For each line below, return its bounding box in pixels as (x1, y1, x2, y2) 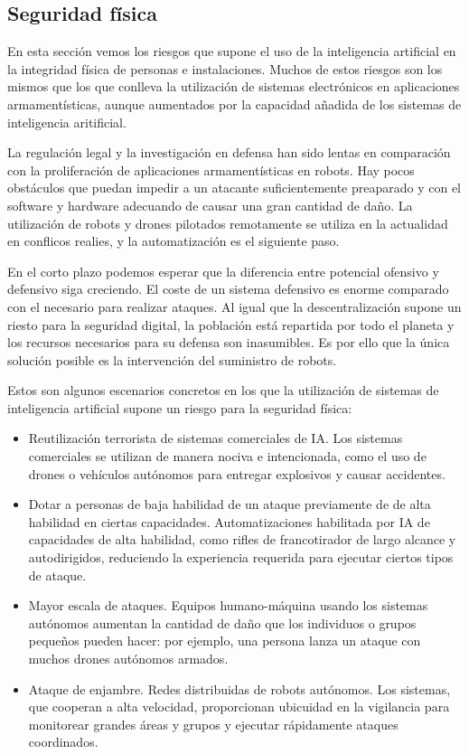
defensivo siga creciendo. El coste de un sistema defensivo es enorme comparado (7, 279, 449, 298)
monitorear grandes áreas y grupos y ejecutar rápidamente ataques (28, 714, 399, 733)
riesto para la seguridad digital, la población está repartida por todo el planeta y (7, 315, 455, 334)
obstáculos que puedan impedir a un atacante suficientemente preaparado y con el (7, 178, 462, 197)
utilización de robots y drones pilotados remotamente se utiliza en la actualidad (7, 213, 448, 232)
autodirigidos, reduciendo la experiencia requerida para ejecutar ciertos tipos (28, 548, 454, 567)
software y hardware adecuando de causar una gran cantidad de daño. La (7, 195, 413, 214)
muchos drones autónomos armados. (28, 649, 229, 668)
